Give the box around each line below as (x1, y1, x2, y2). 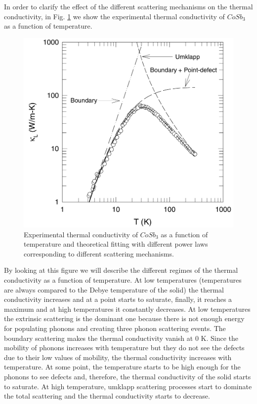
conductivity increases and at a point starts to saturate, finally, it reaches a (4, 294, 232, 304)
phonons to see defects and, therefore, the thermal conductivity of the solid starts (4, 371, 251, 381)
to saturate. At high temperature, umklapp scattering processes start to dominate (4, 381, 252, 391)
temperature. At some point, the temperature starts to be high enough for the (4, 362, 241, 372)
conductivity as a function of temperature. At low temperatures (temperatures (4, 275, 242, 285)
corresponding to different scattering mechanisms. (24, 248, 174, 258)
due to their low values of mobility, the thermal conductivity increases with (4, 352, 232, 362)
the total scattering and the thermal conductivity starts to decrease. (4, 391, 210, 401)
